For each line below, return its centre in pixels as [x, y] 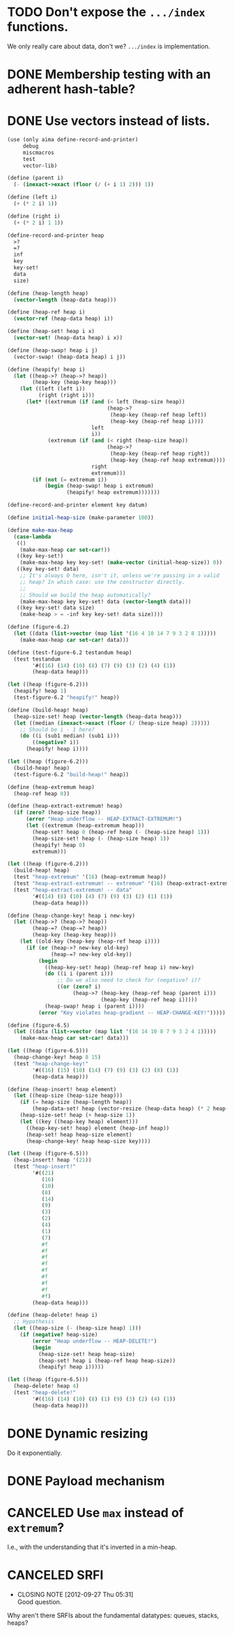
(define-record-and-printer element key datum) [78, 505]
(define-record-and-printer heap [56, 235]
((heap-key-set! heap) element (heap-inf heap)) [97, 1128]
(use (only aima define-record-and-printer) [73, 140]
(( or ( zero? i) [79, 987]
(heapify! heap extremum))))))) [113, 493]
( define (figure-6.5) [39, 1025]
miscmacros [38, 153]
